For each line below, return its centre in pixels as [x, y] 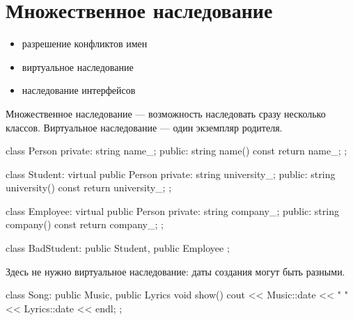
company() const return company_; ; [85, 224]
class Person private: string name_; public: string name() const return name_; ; [176, 151]
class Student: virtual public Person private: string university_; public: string [171, 174]
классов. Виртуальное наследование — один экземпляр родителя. [144, 127]
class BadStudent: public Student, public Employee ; [118, 248]
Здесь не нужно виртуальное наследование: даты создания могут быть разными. [175, 271]
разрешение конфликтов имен [85, 43]
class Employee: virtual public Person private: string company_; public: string [172, 210]
